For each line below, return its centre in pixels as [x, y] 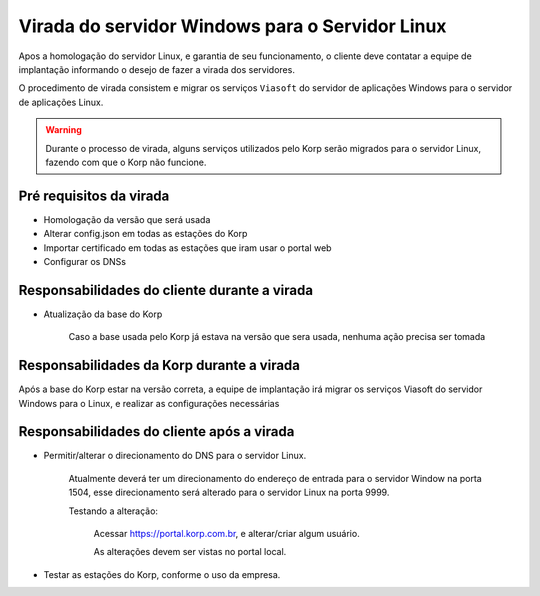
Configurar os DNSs [85, 261]
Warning [63, 130]
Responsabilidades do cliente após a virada [156, 431]
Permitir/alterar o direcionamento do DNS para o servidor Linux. [175, 456]
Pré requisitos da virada [94, 195]
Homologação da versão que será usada [127, 219]
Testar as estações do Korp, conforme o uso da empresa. [162, 574]
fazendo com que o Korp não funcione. [126, 162]
